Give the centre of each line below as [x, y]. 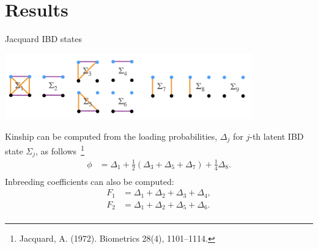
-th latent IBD [277, 136]
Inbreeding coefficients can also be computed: [90, 181]
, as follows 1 [60, 150]
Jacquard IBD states [43, 39]
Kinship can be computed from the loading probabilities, [111, 136]
